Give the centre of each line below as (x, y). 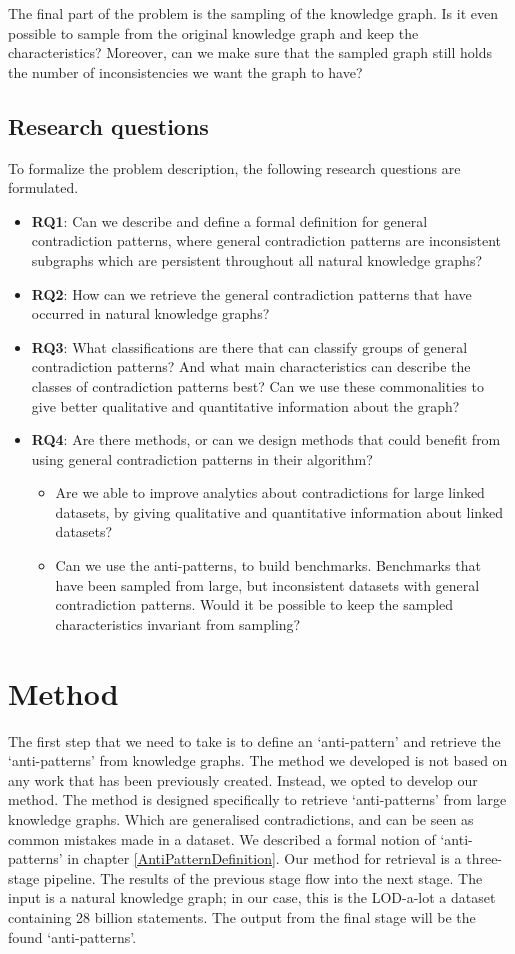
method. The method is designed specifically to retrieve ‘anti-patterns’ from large (257, 799)
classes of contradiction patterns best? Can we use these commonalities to (257, 385)
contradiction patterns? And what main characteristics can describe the (251, 366)
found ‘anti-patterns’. (72, 936)
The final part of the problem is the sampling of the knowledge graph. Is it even (253, 13)
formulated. (43, 187)
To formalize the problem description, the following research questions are (234, 167)
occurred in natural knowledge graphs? (150, 313)
